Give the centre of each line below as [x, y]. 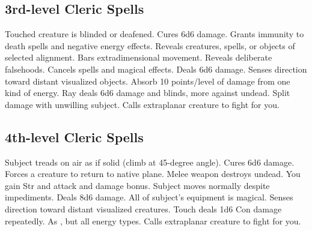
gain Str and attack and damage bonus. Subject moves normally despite [137, 185]
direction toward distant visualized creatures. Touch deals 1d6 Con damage [143, 208]
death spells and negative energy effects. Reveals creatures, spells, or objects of [150, 45]
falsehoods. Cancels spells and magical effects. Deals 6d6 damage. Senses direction [156, 69]
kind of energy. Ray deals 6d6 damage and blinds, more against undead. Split [148, 93]
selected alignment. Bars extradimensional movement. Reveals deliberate [139, 57]
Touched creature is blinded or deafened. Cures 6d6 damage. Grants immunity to [154, 34]
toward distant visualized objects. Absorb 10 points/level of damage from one [148, 81]
